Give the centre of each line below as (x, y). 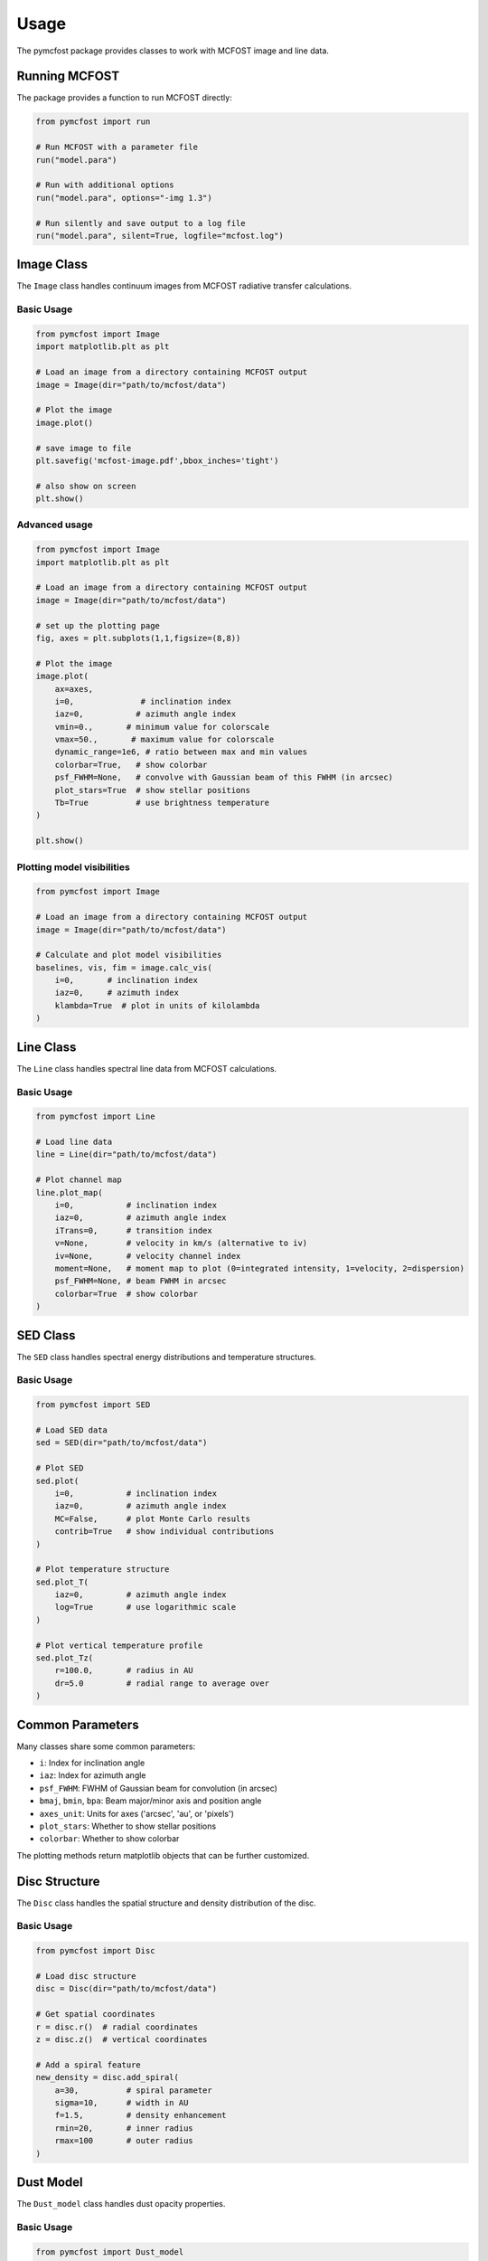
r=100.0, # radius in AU (124, 1670)
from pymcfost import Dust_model (110, 2252)
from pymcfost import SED (93, 1405)
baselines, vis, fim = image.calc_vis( (124, 967)
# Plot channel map (79, 1180)
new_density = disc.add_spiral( (108, 2077)
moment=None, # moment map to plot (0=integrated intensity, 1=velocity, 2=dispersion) (260, 1268)
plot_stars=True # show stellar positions (152, 790)
